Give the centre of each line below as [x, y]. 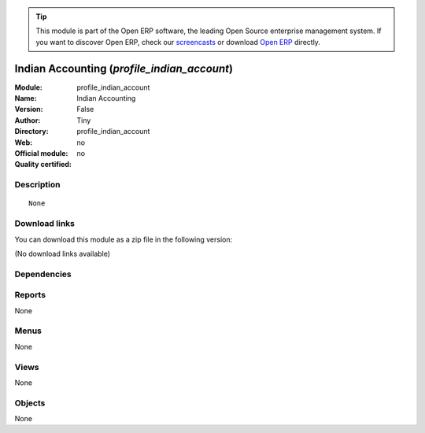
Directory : [31, 131]
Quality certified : [43, 165]
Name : [26, 98]
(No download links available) [62, 254]
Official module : [41, 154]
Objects [30, 403]
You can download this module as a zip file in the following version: [124, 239]
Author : [28, 120]
